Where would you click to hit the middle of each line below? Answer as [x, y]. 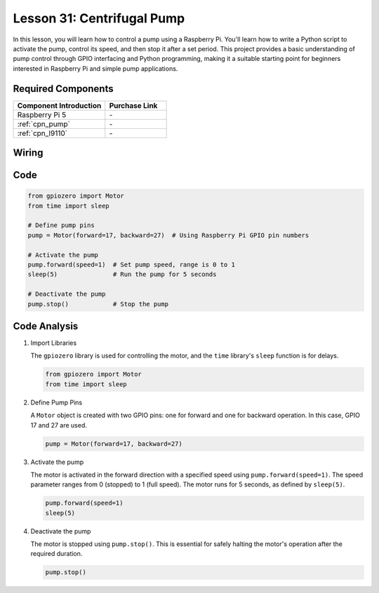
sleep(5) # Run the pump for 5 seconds [122, 274]
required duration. [56, 554]
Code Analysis [46, 326]
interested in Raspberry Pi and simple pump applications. [95, 68]
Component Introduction [59, 105]
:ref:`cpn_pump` [44, 124]
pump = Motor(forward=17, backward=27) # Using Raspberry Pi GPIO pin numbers [168, 235]
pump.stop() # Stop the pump [98, 304]
